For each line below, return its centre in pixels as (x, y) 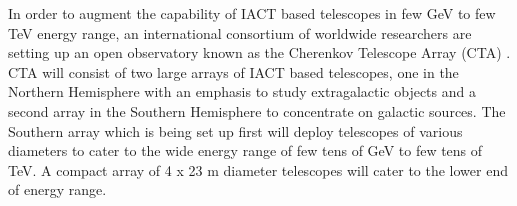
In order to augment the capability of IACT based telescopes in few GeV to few (252, 13)
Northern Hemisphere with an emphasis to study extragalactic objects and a (242, 91)
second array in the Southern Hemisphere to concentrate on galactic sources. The (257, 110)
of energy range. (57, 189)
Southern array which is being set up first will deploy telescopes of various (235, 130)
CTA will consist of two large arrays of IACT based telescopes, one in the (233, 71)
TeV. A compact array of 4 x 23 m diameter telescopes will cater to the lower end (258, 169)
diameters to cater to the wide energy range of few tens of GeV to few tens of (245, 150)
